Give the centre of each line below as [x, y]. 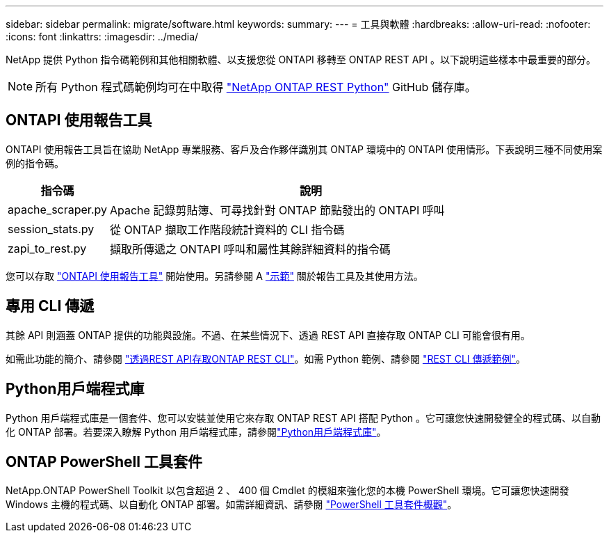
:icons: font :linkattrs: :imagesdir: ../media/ [102, 37]
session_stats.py [51, 229]
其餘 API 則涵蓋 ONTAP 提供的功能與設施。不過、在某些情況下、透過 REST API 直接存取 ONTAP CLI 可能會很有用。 [268, 335]
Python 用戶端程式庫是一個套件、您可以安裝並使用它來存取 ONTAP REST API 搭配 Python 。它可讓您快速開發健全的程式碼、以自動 [303, 418]
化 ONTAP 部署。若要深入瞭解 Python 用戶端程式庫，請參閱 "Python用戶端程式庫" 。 [196, 432]
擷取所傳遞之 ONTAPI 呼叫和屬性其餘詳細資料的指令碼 [250, 249]
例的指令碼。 [35, 163]
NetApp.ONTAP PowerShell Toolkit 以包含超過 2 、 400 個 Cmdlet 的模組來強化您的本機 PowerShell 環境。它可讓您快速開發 [287, 491]
